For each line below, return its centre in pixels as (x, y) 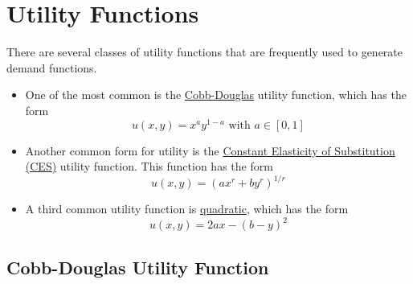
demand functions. (52, 67)
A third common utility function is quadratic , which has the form (187, 209)
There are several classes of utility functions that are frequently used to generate (204, 52)
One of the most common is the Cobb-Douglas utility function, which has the (216, 95)
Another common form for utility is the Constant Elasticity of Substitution (210, 150)
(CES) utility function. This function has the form (149, 166)
